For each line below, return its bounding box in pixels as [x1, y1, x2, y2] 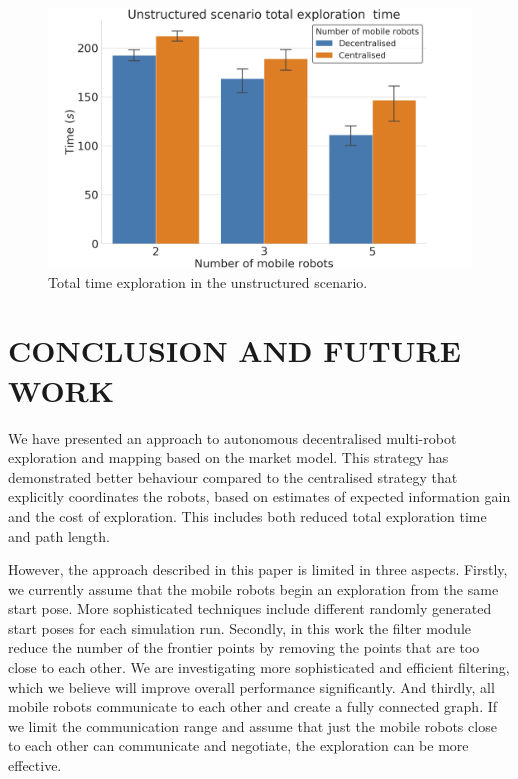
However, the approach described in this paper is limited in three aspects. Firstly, [8, 559, 508, 580]
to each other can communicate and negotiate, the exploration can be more [8, 735, 469, 756]
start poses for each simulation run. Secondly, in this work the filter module [8, 617, 471, 638]
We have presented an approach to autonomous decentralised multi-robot [8, 427, 457, 448]
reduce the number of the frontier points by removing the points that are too [8, 637, 480, 658]
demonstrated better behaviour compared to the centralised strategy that [8, 466, 458, 487]
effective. [8, 755, 62, 776]
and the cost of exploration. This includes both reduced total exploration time [8, 505, 487, 526]
